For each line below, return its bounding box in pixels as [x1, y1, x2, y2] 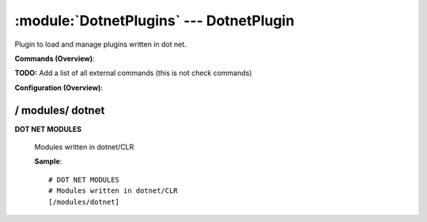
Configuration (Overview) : [14, 83, 103, 92]
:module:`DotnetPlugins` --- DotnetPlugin [14, 12, 295, 29]
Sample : [34, 156, 62, 166]
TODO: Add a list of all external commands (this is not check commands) [14, 68, 252, 78]
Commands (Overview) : [14, 54, 95, 63]
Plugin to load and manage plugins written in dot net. [14, 40, 187, 49]
